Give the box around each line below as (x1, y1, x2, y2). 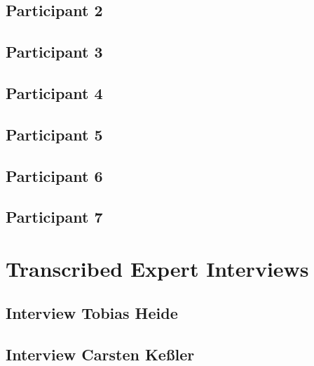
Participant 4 (6, 81, 103, 103)
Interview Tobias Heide (6, 302, 178, 324)
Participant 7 (6, 206, 103, 228)
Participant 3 (6, 41, 103, 63)
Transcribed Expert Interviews (6, 254, 309, 282)
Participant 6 (6, 164, 103, 186)
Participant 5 (6, 123, 103, 145)
